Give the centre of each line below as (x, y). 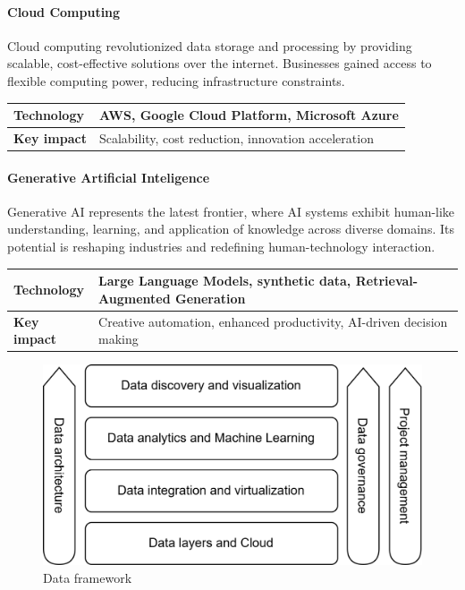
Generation (211, 298)
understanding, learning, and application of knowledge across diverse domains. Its (231, 229)
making (118, 339)
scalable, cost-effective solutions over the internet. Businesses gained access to (220, 63)
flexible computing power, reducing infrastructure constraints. (176, 80)
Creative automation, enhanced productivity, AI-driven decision (273, 321)
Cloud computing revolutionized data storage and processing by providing (210, 45)
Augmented (135, 298)
